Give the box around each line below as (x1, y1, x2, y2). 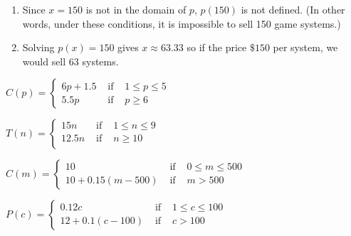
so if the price (187, 40, 247, 55)
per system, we (273, 40, 338, 55)
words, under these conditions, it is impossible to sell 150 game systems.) (22, 16, 341, 31)
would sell (22, 53, 66, 68)
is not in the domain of (85, 2, 187, 16)
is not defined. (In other (241, 2, 345, 16)
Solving (22, 40, 55, 55)
